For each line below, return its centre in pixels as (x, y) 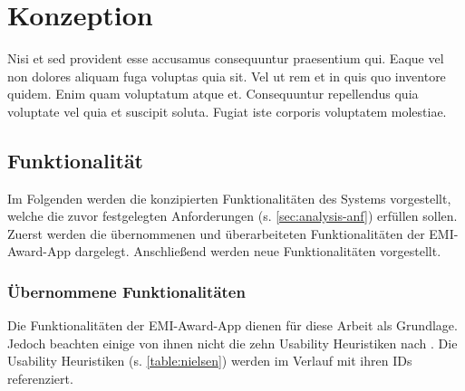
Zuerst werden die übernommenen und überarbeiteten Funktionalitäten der (216, 233)
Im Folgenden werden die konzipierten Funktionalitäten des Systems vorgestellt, (229, 198)
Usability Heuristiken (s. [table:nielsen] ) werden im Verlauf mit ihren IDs (210, 361)
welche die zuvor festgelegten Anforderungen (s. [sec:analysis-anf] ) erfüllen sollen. (232, 216)
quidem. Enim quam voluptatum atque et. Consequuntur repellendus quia (213, 94)
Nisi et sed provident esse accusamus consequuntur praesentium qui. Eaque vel (226, 58)
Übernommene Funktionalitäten (126, 291)
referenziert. (40, 379)
